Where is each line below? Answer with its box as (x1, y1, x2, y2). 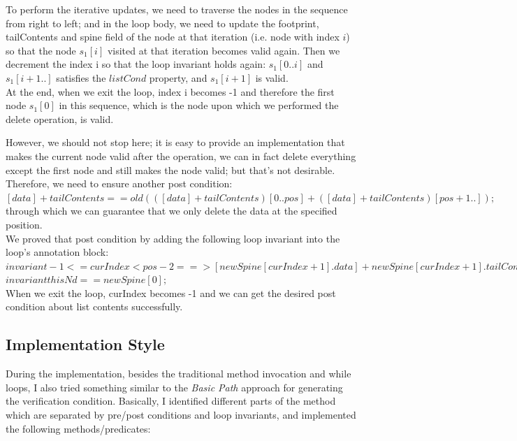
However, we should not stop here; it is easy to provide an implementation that (6, 135, 345, 150)
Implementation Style (6, 333, 165, 355)
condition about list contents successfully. (6, 299, 183, 314)
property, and (149, 70, 207, 85)
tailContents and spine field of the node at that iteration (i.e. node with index (6, 29, 340, 44)
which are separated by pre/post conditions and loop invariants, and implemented (6, 407, 356, 422)
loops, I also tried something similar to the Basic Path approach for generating (6, 379, 343, 394)
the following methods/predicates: (6, 421, 151, 435)
